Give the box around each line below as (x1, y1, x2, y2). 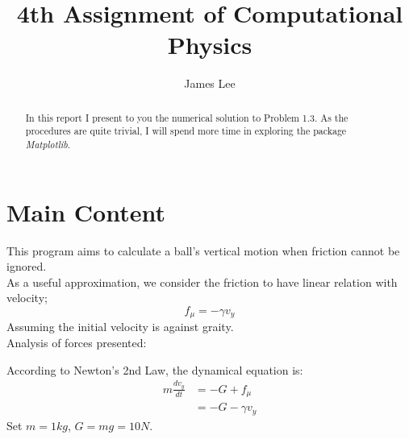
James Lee (184, 75, 236, 92)
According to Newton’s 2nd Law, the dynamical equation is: (6, 361, 303, 378)
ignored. (6, 258, 47, 275)
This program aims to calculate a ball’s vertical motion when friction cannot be (6, 242, 400, 259)
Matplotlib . (25, 138, 71, 151)
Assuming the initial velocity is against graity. (6, 318, 234, 335)
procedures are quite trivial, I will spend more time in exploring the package (25, 124, 347, 138)
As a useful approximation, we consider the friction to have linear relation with (6, 273, 398, 290)
